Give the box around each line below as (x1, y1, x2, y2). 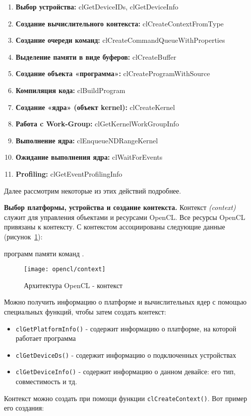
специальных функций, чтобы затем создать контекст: (4, 306, 166, 316)
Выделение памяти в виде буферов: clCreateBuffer (15, 51, 177, 62)
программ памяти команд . (4, 248, 84, 258)
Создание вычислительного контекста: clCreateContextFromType (15, 18, 224, 28)
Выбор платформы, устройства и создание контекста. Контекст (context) (4, 202, 236, 212)
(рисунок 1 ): (4, 231, 43, 241)
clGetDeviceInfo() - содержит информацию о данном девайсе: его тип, (15, 366, 236, 377)
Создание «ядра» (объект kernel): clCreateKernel (15, 102, 175, 112)
